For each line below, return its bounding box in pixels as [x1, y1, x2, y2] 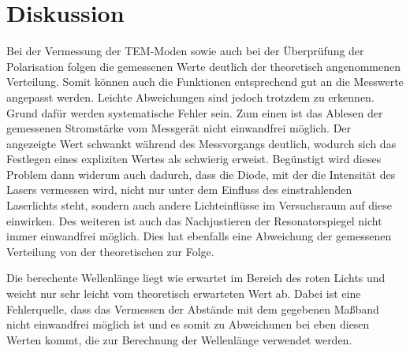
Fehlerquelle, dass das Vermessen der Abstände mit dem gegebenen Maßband [6, 300, 379, 317]
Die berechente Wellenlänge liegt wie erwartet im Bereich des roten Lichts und [6, 269, 386, 286]
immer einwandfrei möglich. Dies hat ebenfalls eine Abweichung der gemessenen [6, 228, 392, 244]
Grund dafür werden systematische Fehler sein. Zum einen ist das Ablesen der [6, 104, 383, 121]
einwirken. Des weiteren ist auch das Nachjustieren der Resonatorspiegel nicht [6, 212, 382, 229]
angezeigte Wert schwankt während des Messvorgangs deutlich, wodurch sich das [6, 135, 397, 151]
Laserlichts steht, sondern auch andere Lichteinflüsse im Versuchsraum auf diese [6, 197, 392, 214]
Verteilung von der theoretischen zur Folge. [6, 243, 214, 259]
